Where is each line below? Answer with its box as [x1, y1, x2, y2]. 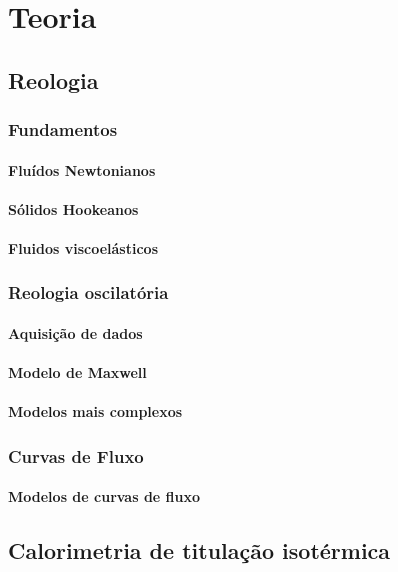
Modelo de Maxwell [8, 362, 147, 383]
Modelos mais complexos [8, 401, 183, 422]
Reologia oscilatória [8, 280, 169, 305]
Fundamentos [8, 117, 118, 142]
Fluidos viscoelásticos [8, 237, 159, 258]
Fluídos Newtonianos [8, 159, 156, 180]
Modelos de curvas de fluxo [8, 486, 201, 507]
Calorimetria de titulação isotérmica [8, 535, 391, 566]
